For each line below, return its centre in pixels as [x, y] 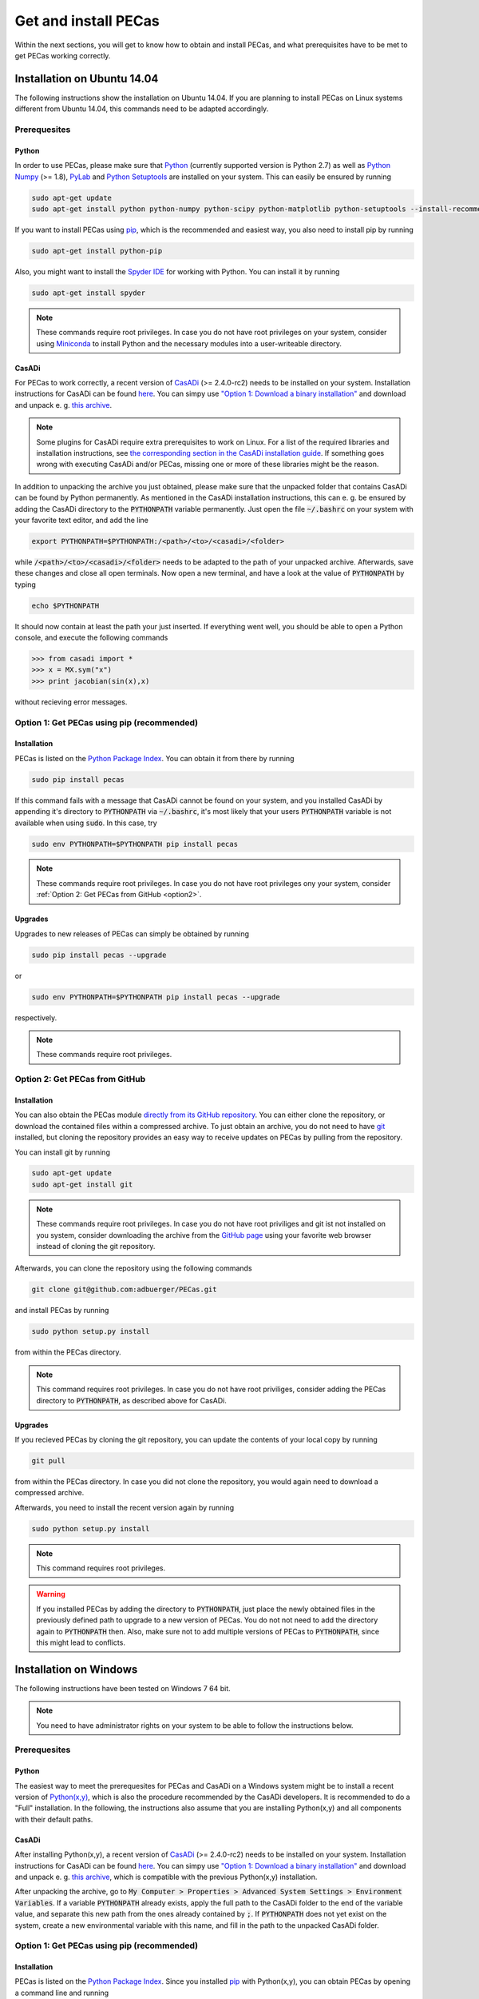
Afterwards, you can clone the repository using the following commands [133, 1268]
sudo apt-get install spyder [89, 293]
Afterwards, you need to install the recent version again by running [125, 1507]
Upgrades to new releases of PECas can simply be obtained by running [132, 934]
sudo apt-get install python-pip [97, 251]
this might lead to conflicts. [81, 1642]
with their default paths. [54, 1819]
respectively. [36, 1017]
